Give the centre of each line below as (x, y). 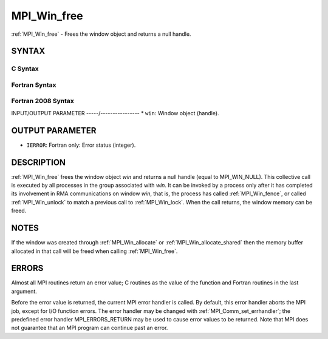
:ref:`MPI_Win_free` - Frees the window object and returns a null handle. (101, 34)
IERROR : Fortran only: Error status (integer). (81, 145)
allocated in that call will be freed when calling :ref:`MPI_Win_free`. (94, 251)
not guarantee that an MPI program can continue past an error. (90, 328)
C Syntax (25, 69)
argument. (24, 291)
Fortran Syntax (34, 85)
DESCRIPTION (39, 162)
